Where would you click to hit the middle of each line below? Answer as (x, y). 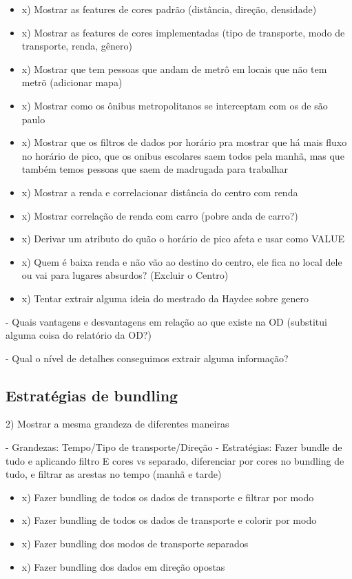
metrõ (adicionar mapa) (72, 82)
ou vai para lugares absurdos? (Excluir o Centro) (125, 275)
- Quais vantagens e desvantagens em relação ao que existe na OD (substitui (166, 321)
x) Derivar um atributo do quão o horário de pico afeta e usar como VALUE (183, 239)
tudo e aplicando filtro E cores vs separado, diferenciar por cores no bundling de (175, 460)
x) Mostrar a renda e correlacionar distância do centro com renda (160, 192)
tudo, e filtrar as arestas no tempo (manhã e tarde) (114, 474)
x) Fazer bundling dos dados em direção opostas (123, 566)
